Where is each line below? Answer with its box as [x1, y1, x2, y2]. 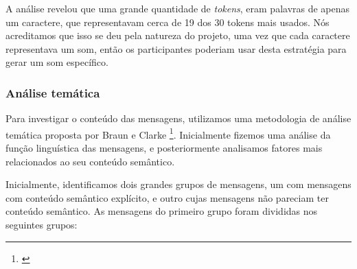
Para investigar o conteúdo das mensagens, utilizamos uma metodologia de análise [5, 111, 352, 126]
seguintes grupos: [5, 218, 78, 231]
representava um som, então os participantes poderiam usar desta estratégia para [5, 41, 347, 56]
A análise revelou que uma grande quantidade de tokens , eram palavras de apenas [5, 1, 350, 15]
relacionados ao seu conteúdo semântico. [5, 154, 175, 168]
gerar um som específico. [5, 55, 108, 69]
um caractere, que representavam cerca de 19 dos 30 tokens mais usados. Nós [5, 14, 330, 29]
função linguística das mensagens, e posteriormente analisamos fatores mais [5, 141, 323, 155]
